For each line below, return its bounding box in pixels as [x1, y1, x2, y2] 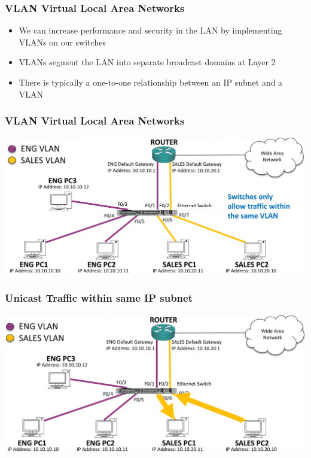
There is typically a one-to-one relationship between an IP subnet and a [19, 76, 283, 88]
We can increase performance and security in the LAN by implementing [19, 24, 282, 37]
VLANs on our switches [19, 35, 106, 48]
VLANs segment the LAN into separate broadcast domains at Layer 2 [19, 56, 276, 68]
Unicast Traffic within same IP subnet [5, 290, 193, 305]
